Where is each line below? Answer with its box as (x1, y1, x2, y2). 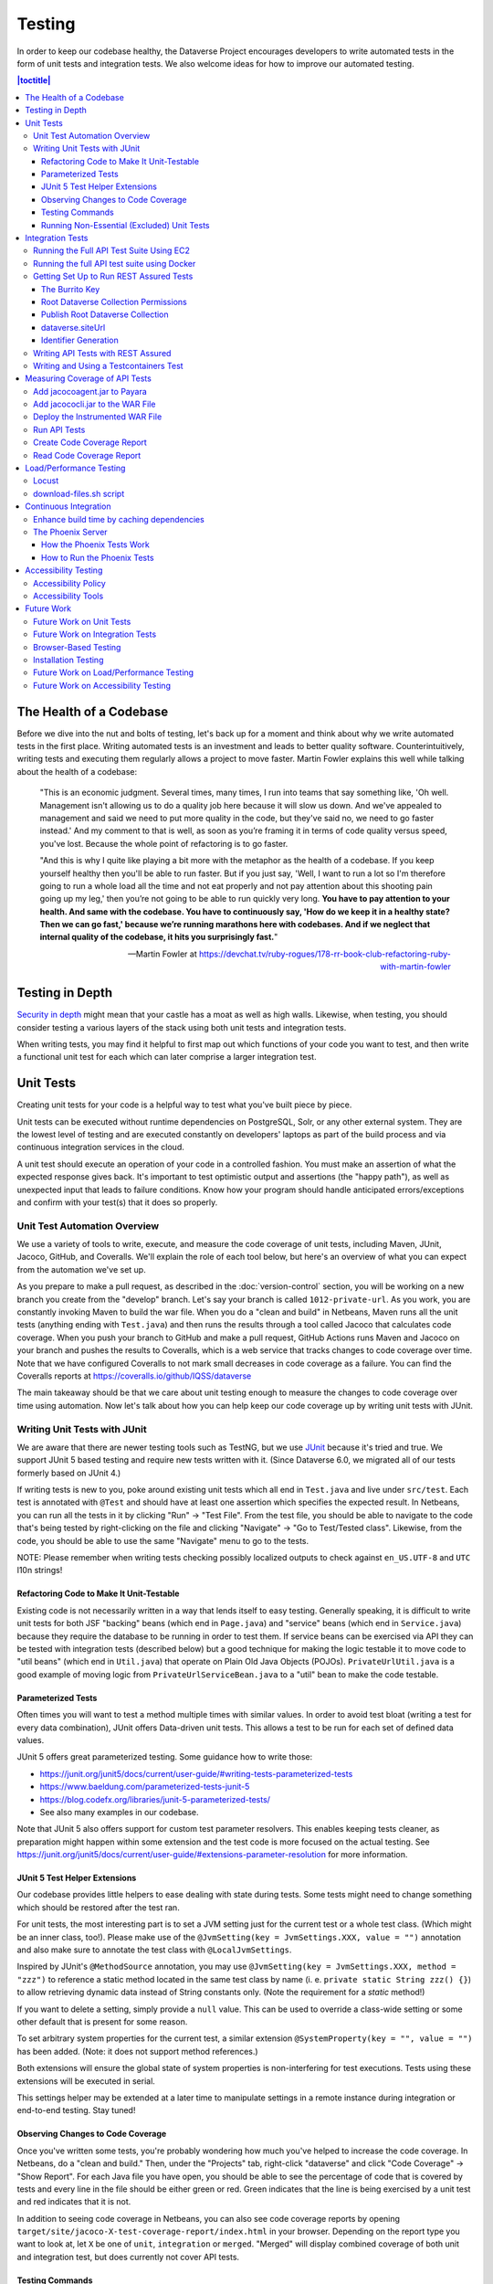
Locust (33, 475, 59, 486)
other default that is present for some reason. (16, 2015, 188, 2027)
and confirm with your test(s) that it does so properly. (16, 1197, 218, 1208)
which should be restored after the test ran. (16, 1901, 180, 1913)
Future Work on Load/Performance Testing (33, 667, 194, 678)
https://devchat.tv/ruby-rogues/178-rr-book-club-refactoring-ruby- (198, 948, 451, 959)
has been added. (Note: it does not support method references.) (16, 2046, 259, 2057)
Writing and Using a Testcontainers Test (33, 360, 184, 371)
